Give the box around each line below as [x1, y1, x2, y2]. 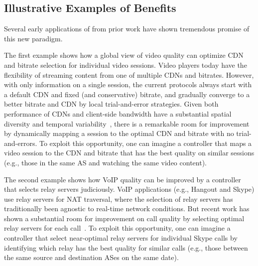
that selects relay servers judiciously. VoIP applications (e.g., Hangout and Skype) [4, 184, 255, 194]
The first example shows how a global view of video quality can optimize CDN [4, 50, 244, 60]
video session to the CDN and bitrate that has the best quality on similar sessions [4, 147, 255, 158]
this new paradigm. [4, 33, 63, 43]
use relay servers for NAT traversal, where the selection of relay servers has [4, 193, 233, 204]
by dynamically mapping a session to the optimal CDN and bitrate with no [4, 128, 234, 138]
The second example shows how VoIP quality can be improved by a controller [4, 174, 241, 184]
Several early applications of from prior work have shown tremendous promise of [4, 23, 250, 34]
